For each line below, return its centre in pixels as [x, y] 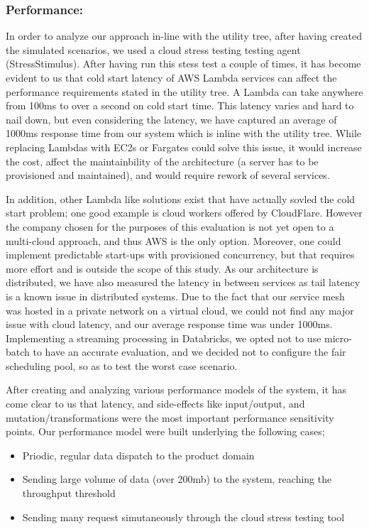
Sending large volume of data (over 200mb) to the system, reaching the [177, 479]
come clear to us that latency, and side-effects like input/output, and [155, 404]
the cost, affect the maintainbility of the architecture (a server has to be [162, 161]
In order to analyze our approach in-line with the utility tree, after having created [184, 36]
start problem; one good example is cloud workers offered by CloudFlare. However [184, 213]
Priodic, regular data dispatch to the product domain [138, 455]
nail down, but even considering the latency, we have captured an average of [171, 119]
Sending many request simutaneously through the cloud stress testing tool [183, 517]
